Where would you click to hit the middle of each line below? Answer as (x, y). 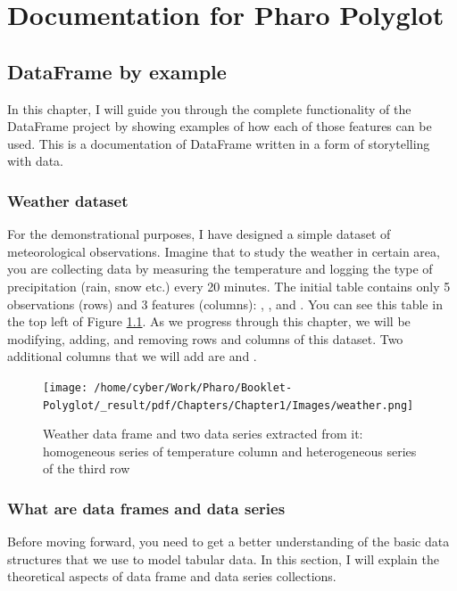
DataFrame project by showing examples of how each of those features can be (220, 126)
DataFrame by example (117, 71)
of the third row (87, 468)
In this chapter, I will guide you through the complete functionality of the (209, 108)
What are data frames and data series (146, 508)
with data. (36, 161)
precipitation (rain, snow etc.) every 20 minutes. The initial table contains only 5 (229, 286)
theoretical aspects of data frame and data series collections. (172, 576)
